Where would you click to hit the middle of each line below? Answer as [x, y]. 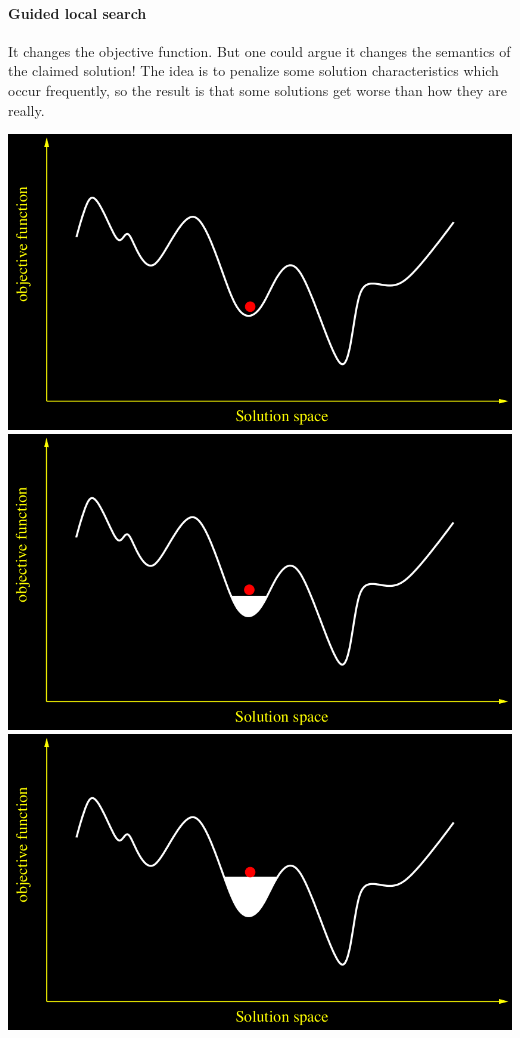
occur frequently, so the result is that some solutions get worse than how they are [257, 89]
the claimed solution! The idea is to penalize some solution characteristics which [253, 70]
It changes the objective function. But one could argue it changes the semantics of [259, 50]
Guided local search [77, 12]
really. [26, 109]
